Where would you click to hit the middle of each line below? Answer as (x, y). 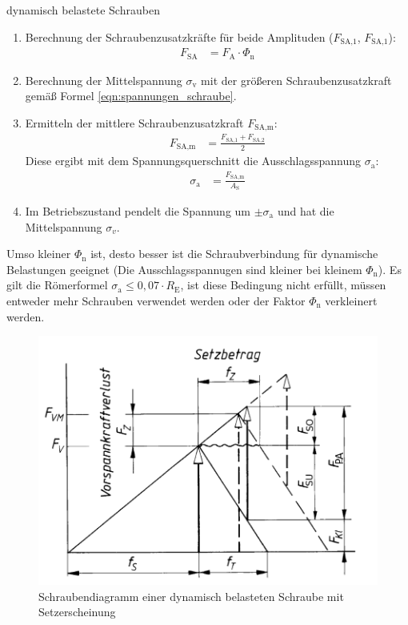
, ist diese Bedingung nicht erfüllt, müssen (283, 285)
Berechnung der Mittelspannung (104, 80)
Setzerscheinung (77, 612)
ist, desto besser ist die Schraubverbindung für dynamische (234, 254)
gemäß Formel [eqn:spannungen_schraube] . (131, 96)
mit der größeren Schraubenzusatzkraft (296, 80)
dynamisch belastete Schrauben (83, 10)
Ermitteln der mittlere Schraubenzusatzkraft (134, 122)
